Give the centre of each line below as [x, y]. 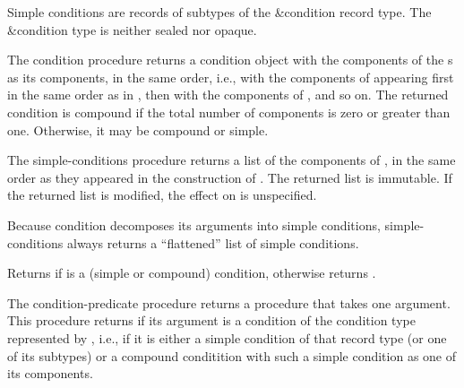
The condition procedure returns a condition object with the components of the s [230, 60]
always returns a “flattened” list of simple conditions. [213, 242]
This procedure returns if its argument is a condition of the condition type [211, 320]
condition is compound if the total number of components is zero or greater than [229, 112]
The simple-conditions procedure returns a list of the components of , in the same [232, 160]
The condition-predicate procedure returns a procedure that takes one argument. [229, 302]
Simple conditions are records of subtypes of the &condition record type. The [219, 12]
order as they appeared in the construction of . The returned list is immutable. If [230, 177]
